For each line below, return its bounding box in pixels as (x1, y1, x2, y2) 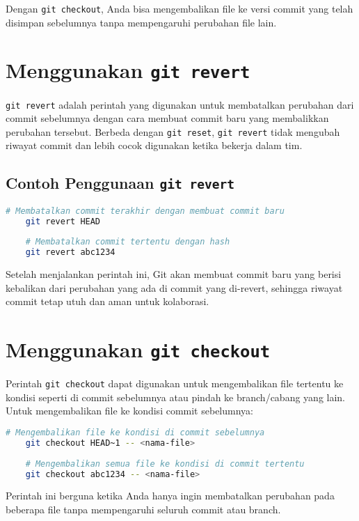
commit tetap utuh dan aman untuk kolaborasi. (6, 294, 209, 309)
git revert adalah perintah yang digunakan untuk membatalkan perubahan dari (6, 97, 354, 111)
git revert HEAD (25, 216, 101, 226)
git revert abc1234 (25, 247, 115, 258)
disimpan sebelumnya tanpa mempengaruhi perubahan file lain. (6, 15, 277, 29)
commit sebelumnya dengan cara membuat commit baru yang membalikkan (6, 111, 329, 125)
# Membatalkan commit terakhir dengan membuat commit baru (6, 205, 285, 216)
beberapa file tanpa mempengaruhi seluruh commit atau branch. (6, 502, 281, 516)
